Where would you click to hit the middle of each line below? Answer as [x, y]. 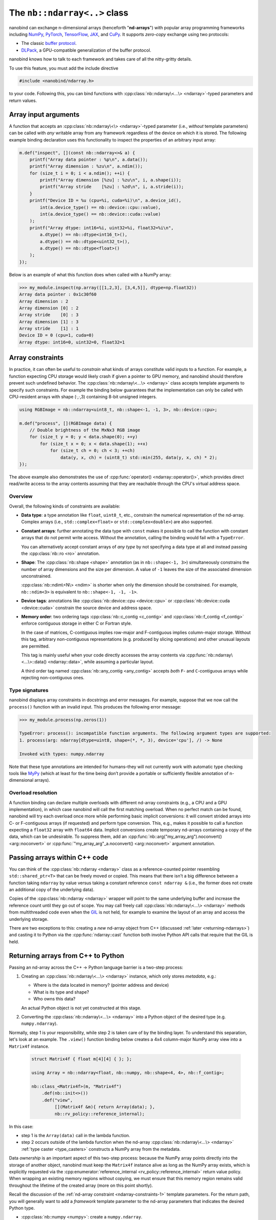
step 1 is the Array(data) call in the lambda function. [76, 1135]
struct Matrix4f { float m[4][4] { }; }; [82, 1059]
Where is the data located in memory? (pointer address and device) [101, 985]
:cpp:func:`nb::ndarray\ [209, 655]
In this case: [21, 1126]
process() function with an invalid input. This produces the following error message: [95, 707]
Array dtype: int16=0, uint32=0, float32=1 [72, 342]
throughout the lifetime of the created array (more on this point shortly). [81, 1185]
